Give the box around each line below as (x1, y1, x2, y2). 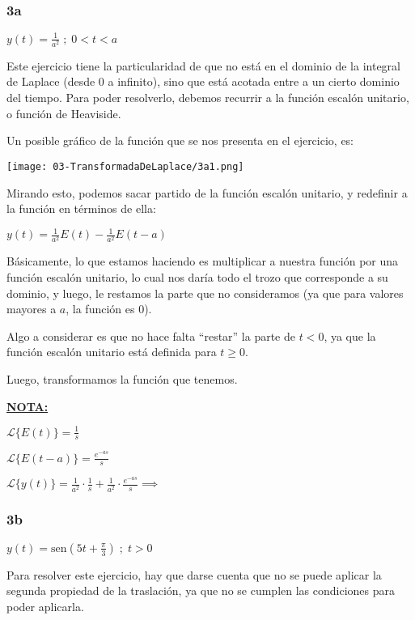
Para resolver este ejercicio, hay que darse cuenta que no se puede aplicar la (6, 566, 382, 583)
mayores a (6, 300, 57, 317)
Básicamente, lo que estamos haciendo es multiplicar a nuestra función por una (6, 253, 399, 270)
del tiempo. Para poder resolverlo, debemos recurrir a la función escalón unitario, (6, 89, 409, 106)
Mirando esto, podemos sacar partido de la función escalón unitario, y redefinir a (6, 184, 408, 201)
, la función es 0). (66, 300, 152, 317)
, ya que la (324, 327, 376, 344)
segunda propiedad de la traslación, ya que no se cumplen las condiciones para (6, 582, 396, 599)
